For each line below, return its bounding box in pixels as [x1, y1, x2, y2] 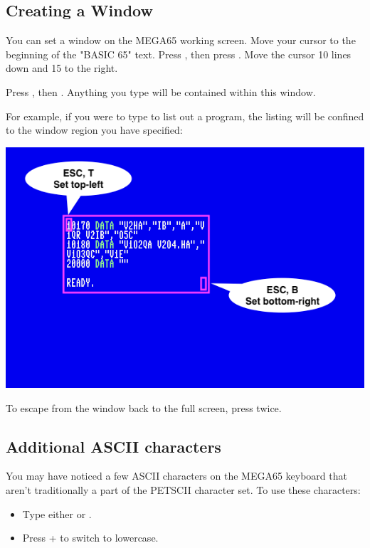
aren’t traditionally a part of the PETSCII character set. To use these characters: [6, 482, 361, 497]
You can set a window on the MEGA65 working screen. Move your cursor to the [6, 33, 356, 48]
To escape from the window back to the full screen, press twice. [6, 400, 282, 415]
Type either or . [22, 506, 92, 521]
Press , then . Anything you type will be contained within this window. [6, 84, 316, 99]
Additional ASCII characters [6, 435, 221, 457]
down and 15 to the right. [6, 60, 118, 75]
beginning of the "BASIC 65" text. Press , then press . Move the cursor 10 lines [6, 46, 351, 61]
